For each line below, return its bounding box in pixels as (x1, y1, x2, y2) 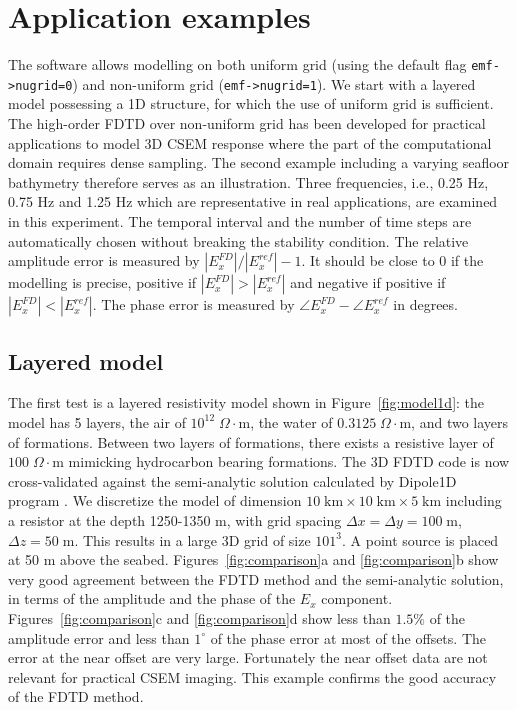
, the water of (250, 411, 333, 432)
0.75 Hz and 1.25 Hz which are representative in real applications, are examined (8, 191, 498, 212)
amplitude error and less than (8, 627, 190, 648)
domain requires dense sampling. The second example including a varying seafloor (8, 152, 510, 173)
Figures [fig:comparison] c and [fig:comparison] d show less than (8, 607, 391, 628)
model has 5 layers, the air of (8, 411, 186, 432)
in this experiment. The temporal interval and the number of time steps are (8, 211, 472, 231)
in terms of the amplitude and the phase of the (8, 588, 296, 609)
